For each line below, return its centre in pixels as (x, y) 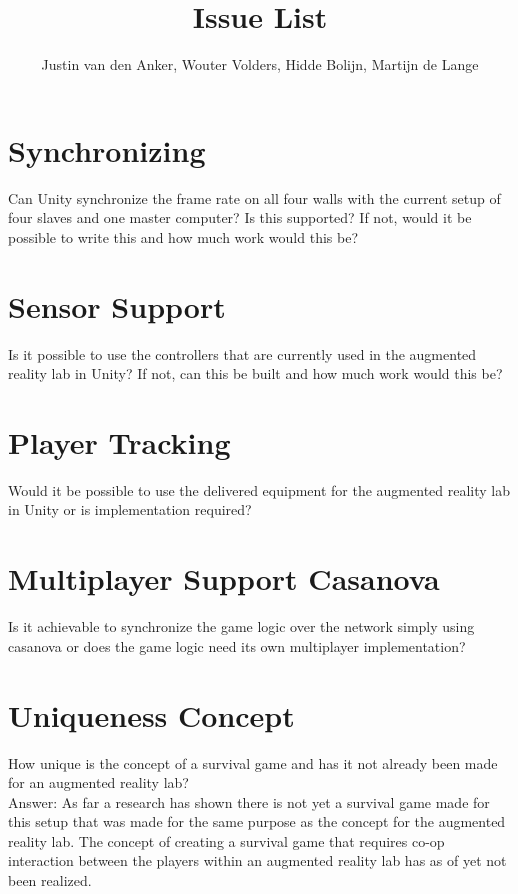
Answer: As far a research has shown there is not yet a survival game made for (249, 801)
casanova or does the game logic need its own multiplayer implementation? (237, 645)
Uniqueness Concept (151, 714)
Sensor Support (117, 305)
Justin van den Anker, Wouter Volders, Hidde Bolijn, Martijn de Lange (260, 64)
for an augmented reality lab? (98, 782)
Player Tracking (119, 441)
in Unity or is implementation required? (130, 509)
